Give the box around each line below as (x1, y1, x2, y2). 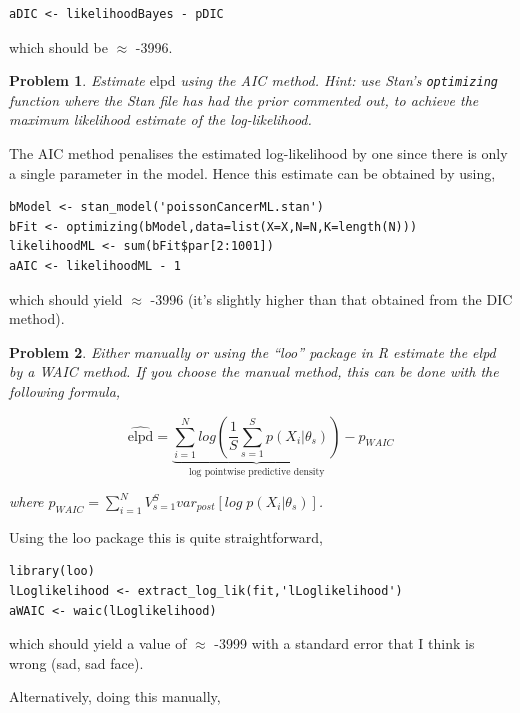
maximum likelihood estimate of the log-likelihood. (9, 109, 312, 130)
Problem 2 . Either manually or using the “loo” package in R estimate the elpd (9, 341, 496, 362)
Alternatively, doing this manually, (9, 686, 221, 707)
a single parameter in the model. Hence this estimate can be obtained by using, (9, 162, 496, 183)
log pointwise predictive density (188, 467, 325, 478)
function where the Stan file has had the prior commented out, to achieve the (9, 89, 479, 110)
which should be (9, 36, 108, 57)
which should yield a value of (9, 633, 187, 654)
